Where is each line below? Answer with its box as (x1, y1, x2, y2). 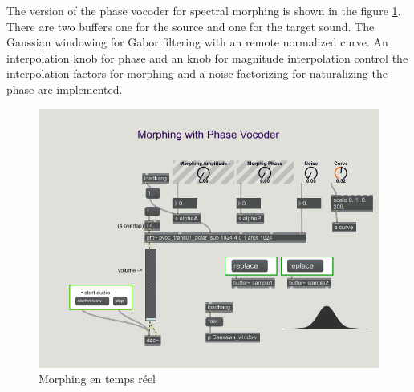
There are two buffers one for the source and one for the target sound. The (6, 18, 375, 34)
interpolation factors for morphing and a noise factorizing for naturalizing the (6, 65, 388, 82)
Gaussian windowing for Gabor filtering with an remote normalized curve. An (6, 34, 388, 51)
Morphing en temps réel (39, 370, 156, 387)
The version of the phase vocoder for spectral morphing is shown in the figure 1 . (6, 2, 401, 18)
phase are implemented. (6, 80, 123, 97)
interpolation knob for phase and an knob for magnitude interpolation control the (6, 49, 408, 66)
